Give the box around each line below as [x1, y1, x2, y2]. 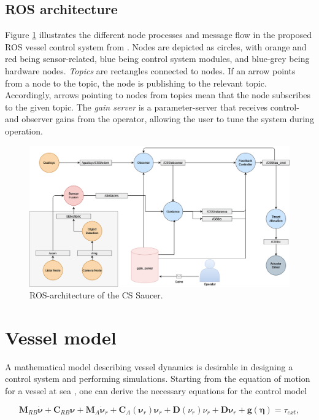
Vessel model [5, 324, 117, 349]
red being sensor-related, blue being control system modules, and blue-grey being [5, 52, 310, 65]
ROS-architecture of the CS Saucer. [29, 289, 163, 301]
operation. [5, 124, 43, 137]
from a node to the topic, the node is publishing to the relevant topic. [5, 76, 267, 89]
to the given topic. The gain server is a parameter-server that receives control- [5, 100, 299, 113]
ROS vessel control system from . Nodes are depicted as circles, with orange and [5, 40, 307, 53]
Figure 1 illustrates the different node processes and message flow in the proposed [5, 28, 312, 41]
